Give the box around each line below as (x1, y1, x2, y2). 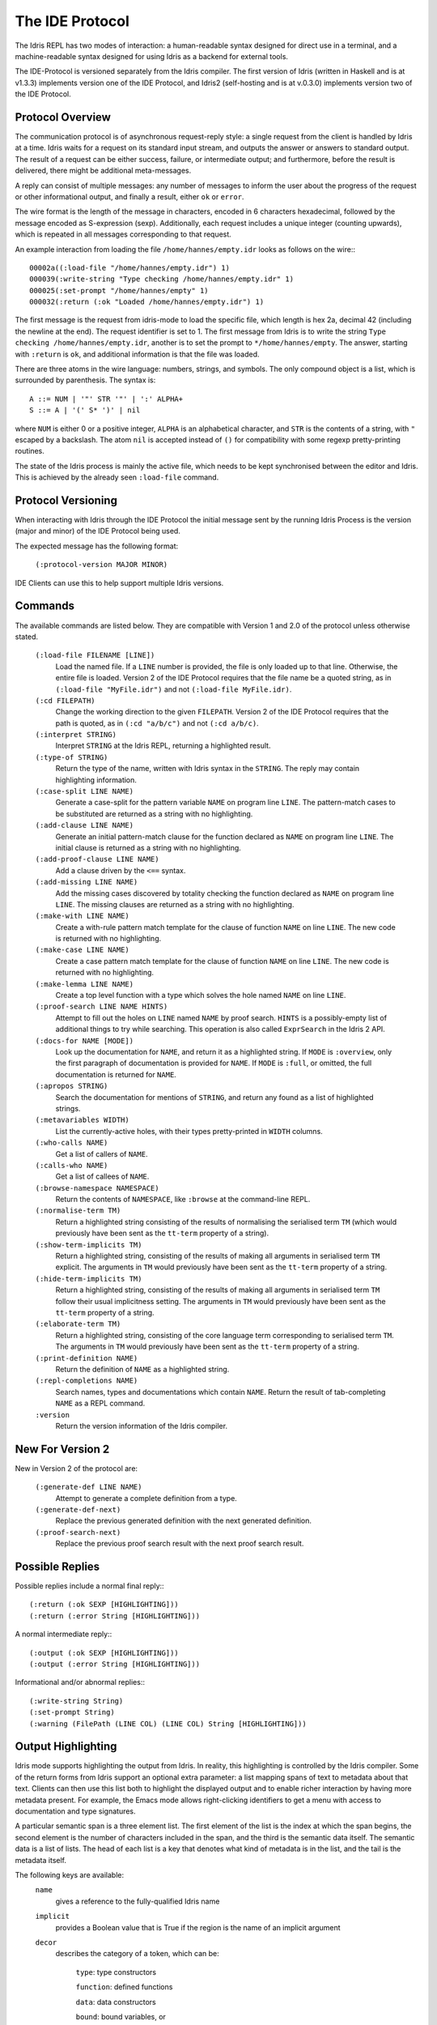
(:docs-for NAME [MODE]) (35, 1036, 134, 1045)
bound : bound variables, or (75, 2011, 166, 2021)
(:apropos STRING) (35, 1081, 108, 1091)
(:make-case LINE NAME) (35, 945, 129, 955)
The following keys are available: (15, 1869, 125, 1879)
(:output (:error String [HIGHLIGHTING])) (29, 1660, 201, 1669)
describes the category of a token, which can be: (55, 1949, 220, 1959)
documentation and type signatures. (15, 1806, 137, 1816)
